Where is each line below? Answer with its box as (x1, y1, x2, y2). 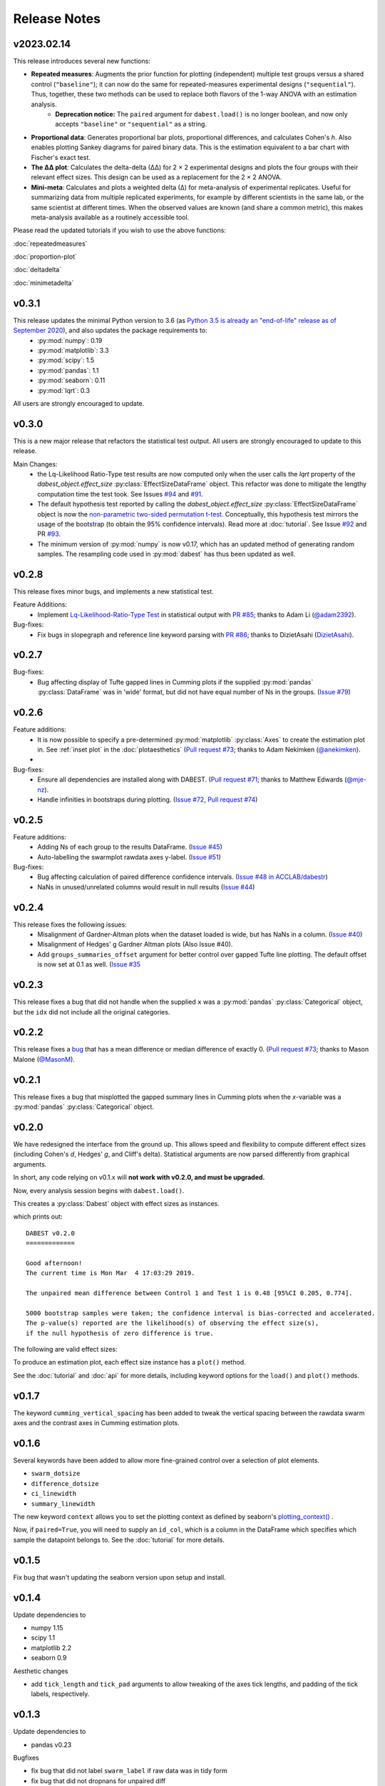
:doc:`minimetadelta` (13, 279, 74, 287)
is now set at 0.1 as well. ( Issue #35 (37, 960, 141, 969)
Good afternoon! (26, 1259, 83, 1267)
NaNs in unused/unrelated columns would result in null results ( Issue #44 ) (37, 882, 255, 891)
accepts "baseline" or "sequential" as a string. (55, 120, 207, 129)
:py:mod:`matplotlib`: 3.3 (37, 346, 110, 354)
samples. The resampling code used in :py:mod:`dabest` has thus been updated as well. (37, 550, 296, 559)
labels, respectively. (31, 1690, 90, 1698)
